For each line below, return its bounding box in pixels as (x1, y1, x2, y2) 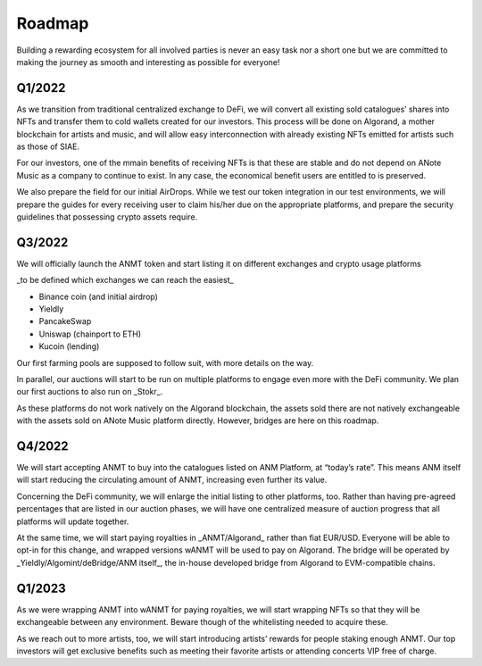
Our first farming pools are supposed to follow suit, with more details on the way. (16, 357, 314, 368)
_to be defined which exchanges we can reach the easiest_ (16, 275, 234, 286)
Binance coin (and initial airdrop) (38, 291, 158, 302)
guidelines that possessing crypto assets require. (16, 211, 198, 222)
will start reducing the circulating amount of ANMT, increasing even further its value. (16, 474, 328, 486)
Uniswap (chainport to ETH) (38, 329, 142, 339)
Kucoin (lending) (38, 341, 100, 352)
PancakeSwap (38, 316, 92, 327)
